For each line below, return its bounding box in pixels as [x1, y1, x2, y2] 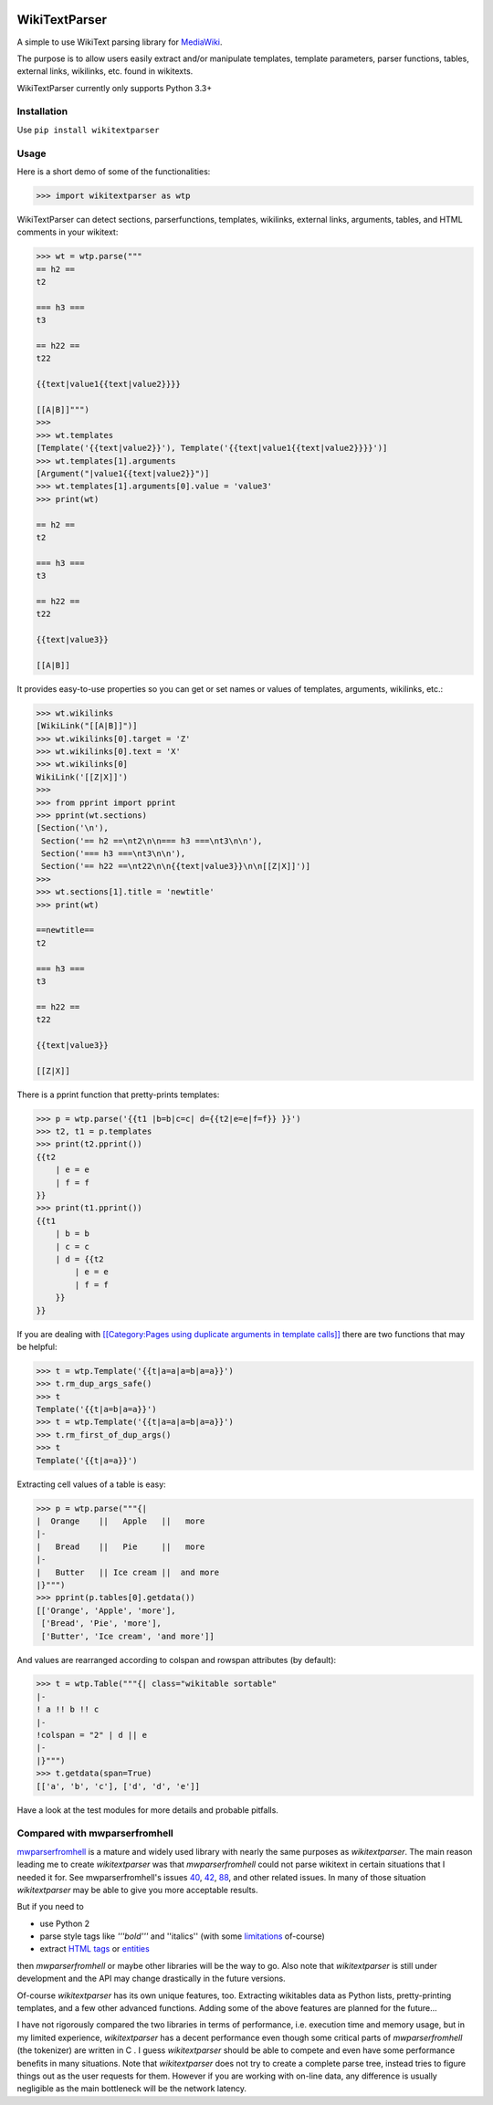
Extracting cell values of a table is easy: [16, 1479, 166, 1490]
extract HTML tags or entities [39, 1943, 150, 1954]
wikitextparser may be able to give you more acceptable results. [16, 1884, 259, 1895]
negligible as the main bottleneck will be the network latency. [16, 2083, 246, 2094]
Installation [16, 105, 68, 118]
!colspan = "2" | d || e [36, 1730, 148, 1741]
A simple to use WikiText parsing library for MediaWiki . [16, 37, 223, 47]
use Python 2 [39, 1918, 90, 1929]
